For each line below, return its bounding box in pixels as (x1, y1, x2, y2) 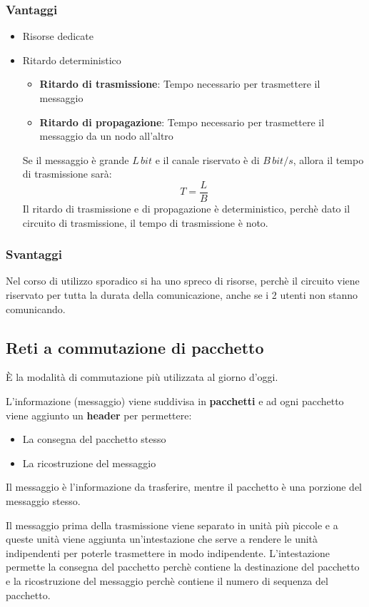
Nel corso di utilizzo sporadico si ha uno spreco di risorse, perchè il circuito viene (6, 273, 360, 288)
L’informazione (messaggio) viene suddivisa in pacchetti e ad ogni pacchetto (6, 394, 344, 409)
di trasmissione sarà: (22, 166, 112, 181)
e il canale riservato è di (155, 152, 260, 167)
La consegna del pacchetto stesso (22, 432, 166, 447)
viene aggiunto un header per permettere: (6, 407, 192, 422)
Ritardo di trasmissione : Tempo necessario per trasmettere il (39, 76, 320, 91)
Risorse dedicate (22, 29, 93, 44)
